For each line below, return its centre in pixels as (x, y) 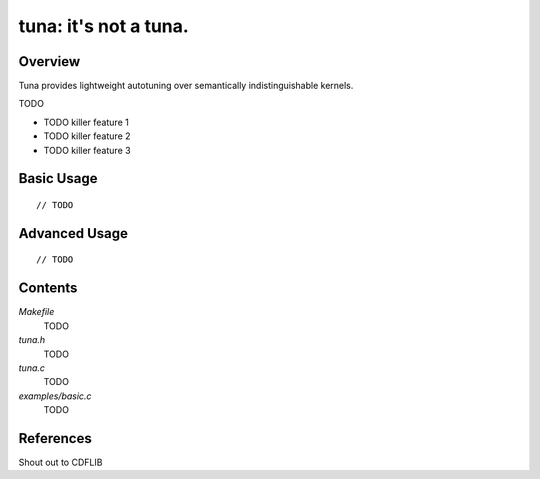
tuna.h (32, 340)
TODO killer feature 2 (87, 136)
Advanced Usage (73, 233)
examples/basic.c (55, 396)
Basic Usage (58, 178)
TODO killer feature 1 (86, 122)
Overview (49, 61)
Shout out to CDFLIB (60, 462)
